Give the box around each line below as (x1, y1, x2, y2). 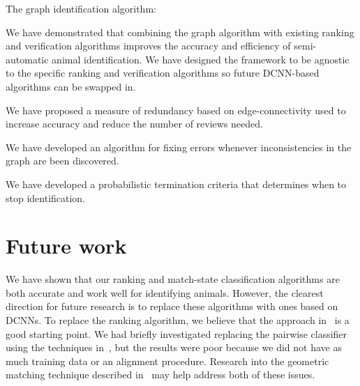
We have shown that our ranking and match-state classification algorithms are (6, 272, 340, 286)
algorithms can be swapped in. (6, 79, 136, 93)
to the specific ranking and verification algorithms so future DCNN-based (6, 65, 320, 80)
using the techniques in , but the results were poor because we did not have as (6, 340, 342, 355)
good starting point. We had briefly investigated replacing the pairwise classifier (6, 326, 347, 341)
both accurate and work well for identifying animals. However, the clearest (6, 285, 324, 300)
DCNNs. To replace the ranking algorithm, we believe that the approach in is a (6, 313, 350, 327)
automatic (6, 52, 49, 66)
